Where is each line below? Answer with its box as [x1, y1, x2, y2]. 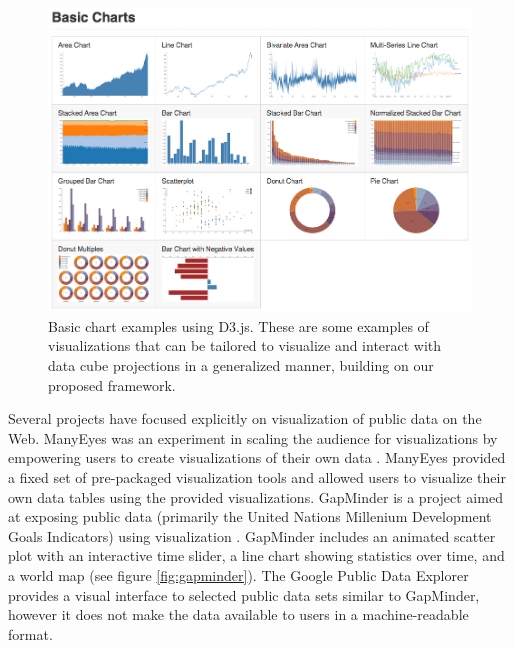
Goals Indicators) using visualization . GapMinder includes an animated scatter [8, 525, 496, 546]
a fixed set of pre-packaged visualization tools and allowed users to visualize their [8, 467, 506, 488]
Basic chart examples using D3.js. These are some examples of [48, 315, 429, 336]
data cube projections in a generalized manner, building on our [48, 355, 434, 376]
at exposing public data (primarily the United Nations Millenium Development [8, 506, 492, 527]
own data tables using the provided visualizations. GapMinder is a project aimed [8, 486, 503, 507]
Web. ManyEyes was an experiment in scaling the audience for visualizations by [8, 427, 498, 448]
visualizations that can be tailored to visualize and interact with [48, 335, 442, 356]
